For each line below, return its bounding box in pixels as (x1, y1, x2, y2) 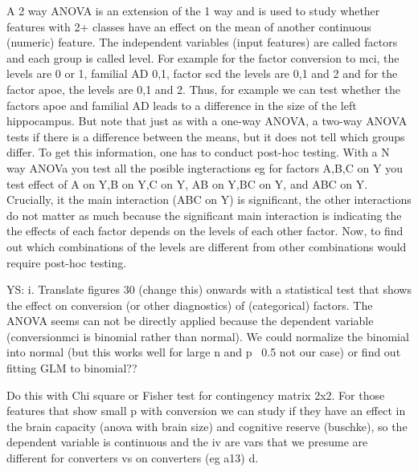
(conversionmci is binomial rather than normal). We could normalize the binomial (6, 328, 409, 344)
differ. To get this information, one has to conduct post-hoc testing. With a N (6, 144, 390, 161)
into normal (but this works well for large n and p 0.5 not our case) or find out (6, 344, 401, 360)
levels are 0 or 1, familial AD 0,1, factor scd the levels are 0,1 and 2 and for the (6, 65, 398, 82)
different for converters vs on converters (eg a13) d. (6, 450, 259, 466)
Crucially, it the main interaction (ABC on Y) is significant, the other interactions (6, 191, 412, 208)
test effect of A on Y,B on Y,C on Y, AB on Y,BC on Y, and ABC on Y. (6, 175, 368, 192)
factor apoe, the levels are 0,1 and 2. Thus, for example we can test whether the (6, 80, 400, 97)
